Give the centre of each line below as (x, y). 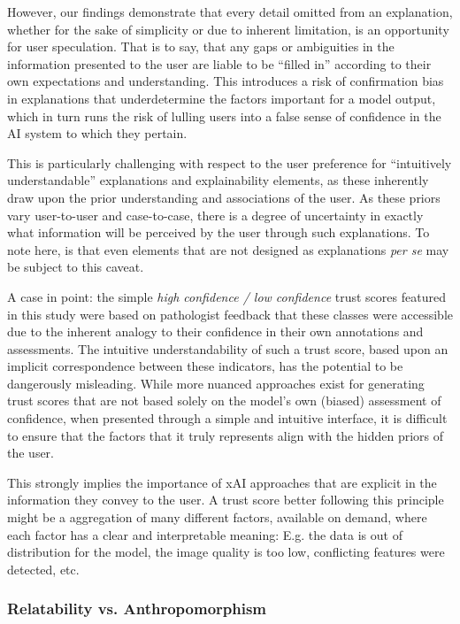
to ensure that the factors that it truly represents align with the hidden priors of (226, 435)
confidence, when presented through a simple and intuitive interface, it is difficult (227, 418)
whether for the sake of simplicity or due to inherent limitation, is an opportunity (228, 29)
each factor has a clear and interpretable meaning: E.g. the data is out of (205, 534)
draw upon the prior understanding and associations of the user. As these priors (224, 197)
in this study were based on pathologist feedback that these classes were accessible (230, 314)
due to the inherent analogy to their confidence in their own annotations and (215, 331)
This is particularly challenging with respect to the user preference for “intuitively (230, 162)
